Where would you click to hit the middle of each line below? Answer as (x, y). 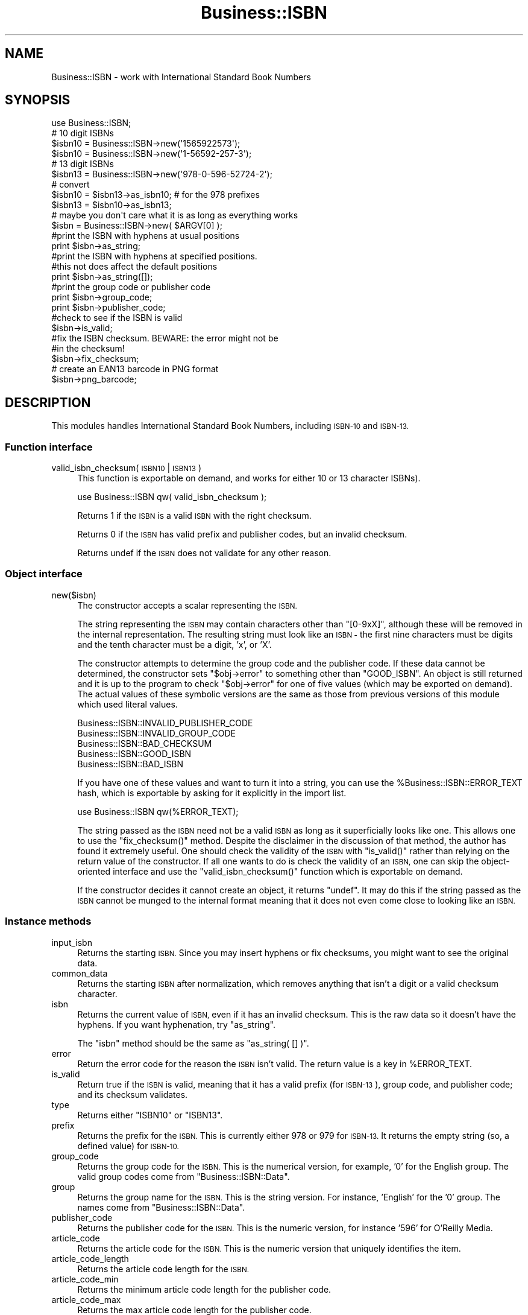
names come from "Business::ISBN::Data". (161, 1207)
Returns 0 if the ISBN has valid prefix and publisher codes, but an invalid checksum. (242, 534)
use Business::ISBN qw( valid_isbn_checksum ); (172, 497)
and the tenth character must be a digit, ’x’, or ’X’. (174, 644)
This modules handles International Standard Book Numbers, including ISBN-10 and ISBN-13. (230, 426)
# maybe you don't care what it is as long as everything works (175, 215)
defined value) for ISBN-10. (128, 1145)
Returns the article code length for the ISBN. (163, 1269)
